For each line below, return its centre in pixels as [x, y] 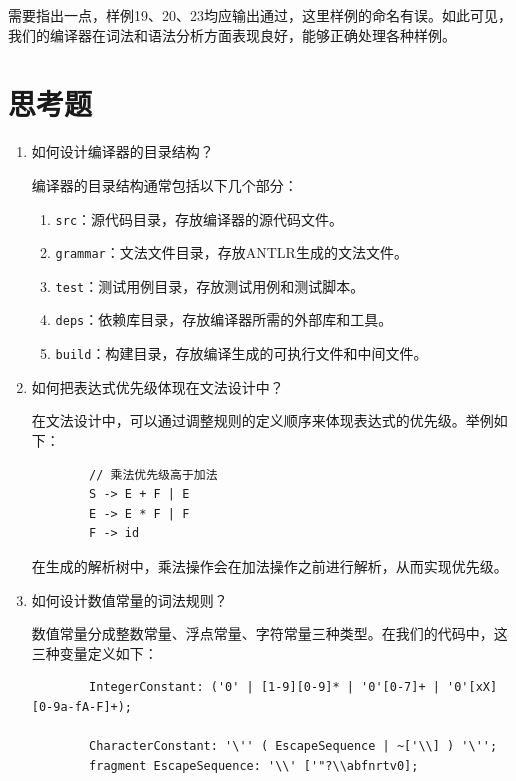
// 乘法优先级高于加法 [153, 474]
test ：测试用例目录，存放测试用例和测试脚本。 [210, 285]
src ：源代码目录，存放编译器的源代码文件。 [199, 218]
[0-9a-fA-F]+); [82, 706]
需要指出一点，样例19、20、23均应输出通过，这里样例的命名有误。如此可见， [260, 15]
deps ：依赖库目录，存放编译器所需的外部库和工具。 [224, 319]
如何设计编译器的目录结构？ [122, 151]
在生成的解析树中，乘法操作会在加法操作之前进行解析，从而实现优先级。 [269, 565]
